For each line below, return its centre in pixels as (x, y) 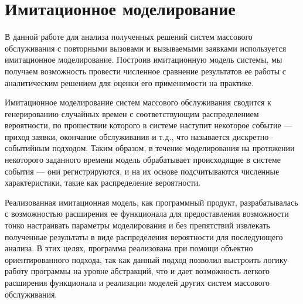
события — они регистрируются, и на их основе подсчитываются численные (142, 171)
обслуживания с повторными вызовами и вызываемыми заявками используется (146, 48)
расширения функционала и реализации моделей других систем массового (137, 282)
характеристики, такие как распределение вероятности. (103, 182)
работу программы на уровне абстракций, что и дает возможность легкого (137, 271)
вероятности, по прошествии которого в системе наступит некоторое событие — (149, 125)
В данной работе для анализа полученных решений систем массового (129, 37)
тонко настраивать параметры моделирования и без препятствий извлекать (137, 225)
